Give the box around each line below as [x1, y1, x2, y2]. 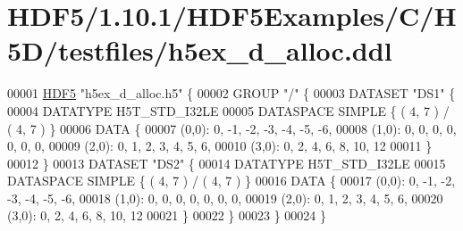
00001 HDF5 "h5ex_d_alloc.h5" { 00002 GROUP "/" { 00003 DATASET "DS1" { [7, 84, 456, 103]
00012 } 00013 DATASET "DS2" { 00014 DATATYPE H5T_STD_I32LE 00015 [7, 153, 446, 172]
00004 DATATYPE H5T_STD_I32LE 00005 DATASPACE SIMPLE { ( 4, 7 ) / [7, 101, 450, 120]
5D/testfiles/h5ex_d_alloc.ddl [7, 32, 392, 69]
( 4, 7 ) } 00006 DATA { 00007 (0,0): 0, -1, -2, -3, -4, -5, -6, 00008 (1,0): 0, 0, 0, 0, [7, 119, 457, 137]
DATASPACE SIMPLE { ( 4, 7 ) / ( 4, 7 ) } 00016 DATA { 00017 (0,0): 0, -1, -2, [7, 171, 456, 190]
